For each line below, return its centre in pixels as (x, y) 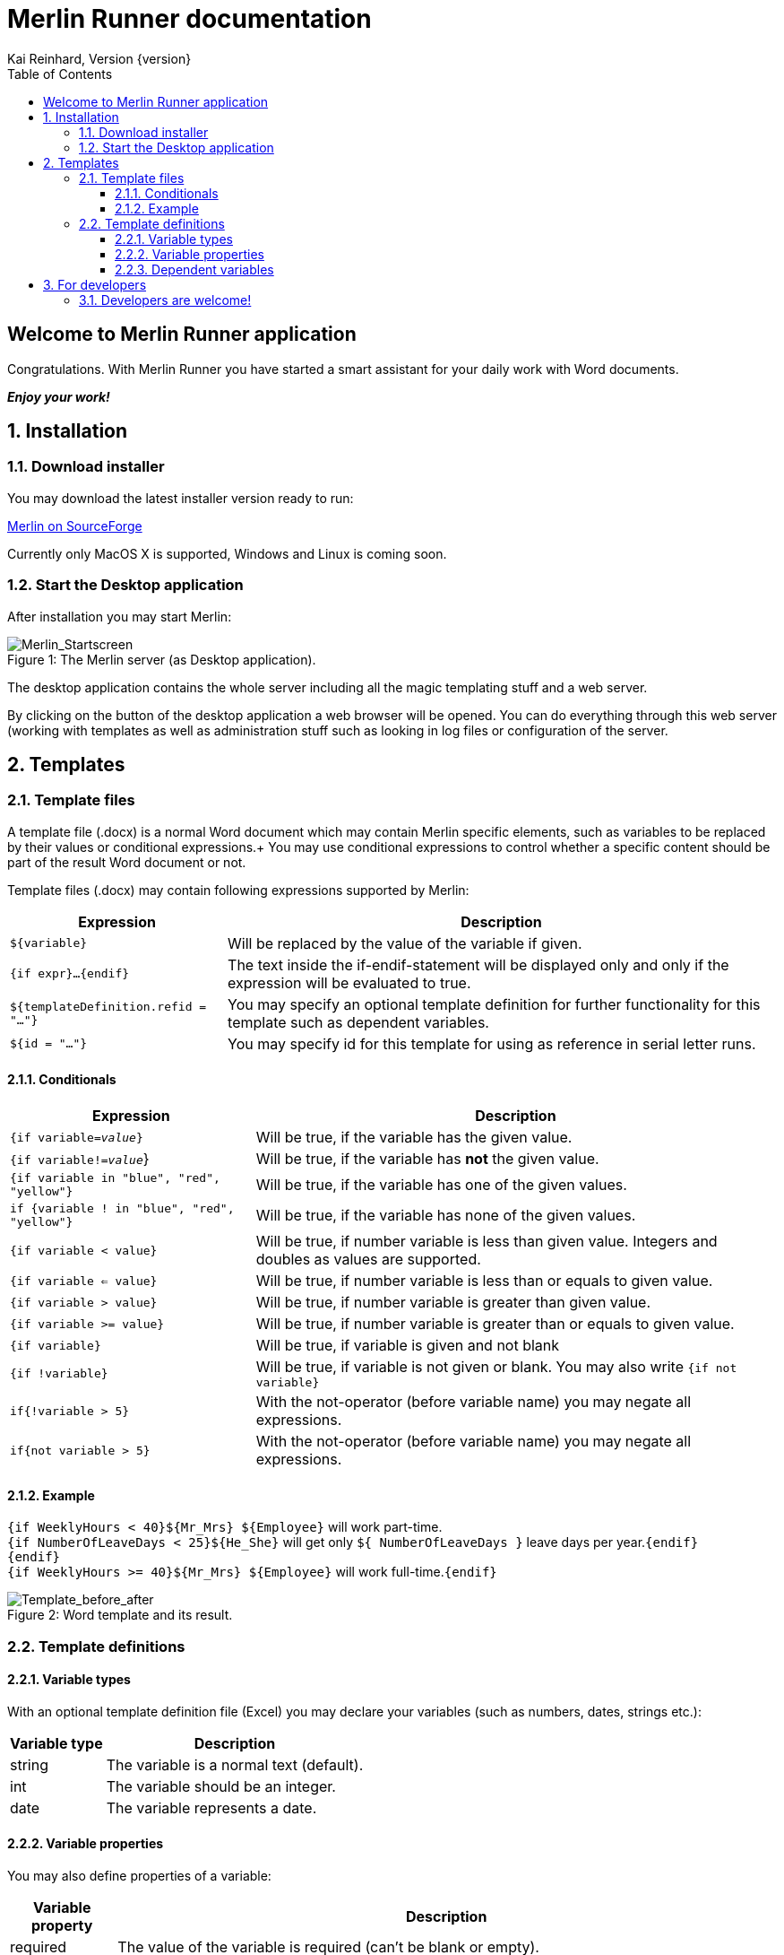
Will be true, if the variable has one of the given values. (441, 1185)
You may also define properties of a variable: (139, 1876)
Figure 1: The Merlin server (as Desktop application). (162, 659)
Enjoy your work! (59, 396)
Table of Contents (60, 74)
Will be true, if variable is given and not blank (408, 1345)
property (62, 1926)
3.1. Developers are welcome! (165, 300)
